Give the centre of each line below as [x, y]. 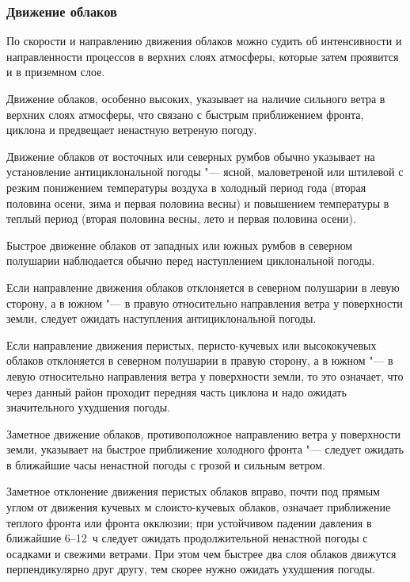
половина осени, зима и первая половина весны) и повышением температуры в [198, 203]
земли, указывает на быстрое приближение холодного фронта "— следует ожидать [205, 449]
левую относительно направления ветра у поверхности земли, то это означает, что [205, 375]
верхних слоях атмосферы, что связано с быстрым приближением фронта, [185, 114]
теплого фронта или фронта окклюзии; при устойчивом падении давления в [189, 522]
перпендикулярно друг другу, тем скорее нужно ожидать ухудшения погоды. [191, 569]
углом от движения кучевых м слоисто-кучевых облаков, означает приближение [199, 507]
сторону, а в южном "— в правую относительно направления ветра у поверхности [205, 302]
